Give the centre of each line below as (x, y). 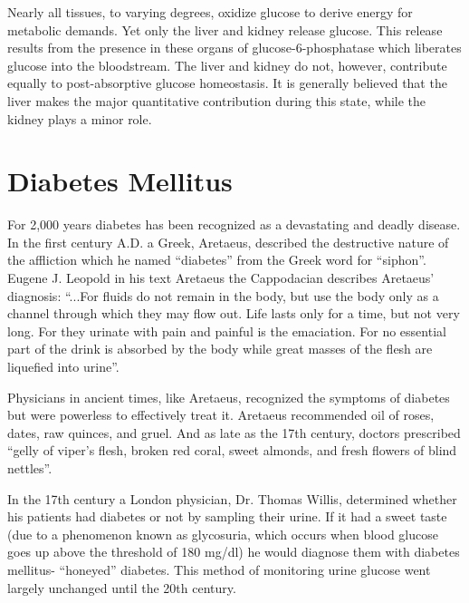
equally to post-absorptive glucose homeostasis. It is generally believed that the (227, 83)
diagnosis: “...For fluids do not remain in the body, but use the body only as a (223, 295)
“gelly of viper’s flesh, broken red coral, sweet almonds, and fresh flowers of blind (232, 450)
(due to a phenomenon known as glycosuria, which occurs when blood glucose (223, 534)
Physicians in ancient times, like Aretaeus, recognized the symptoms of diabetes (229, 397)
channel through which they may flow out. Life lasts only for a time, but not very (234, 313)
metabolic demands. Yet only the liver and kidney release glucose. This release (225, 29)
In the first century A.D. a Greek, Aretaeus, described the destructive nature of (228, 242)
